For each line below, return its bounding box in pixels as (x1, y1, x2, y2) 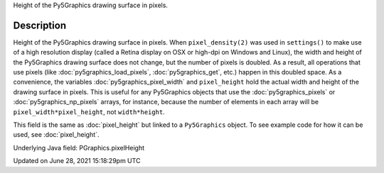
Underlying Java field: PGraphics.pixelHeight (13, 143, 145, 152)
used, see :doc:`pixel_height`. (13, 130, 100, 139)
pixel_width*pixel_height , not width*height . (13, 107, 165, 116)
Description (13, 19, 67, 31)
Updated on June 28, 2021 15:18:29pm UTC (13, 157, 141, 165)
